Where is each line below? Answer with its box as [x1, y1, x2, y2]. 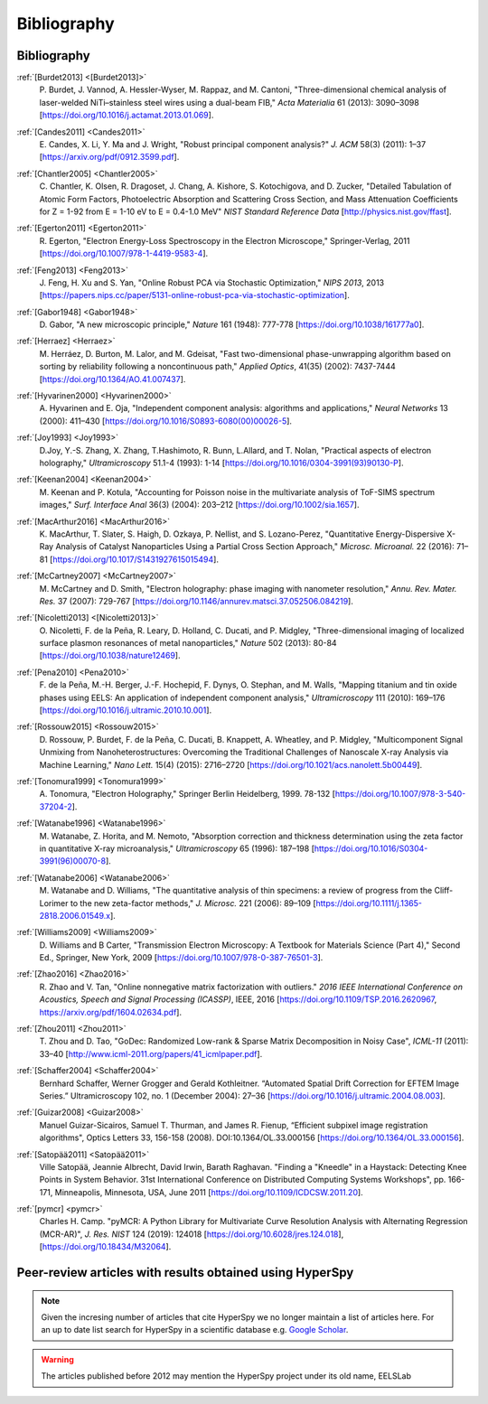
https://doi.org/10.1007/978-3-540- [334, 789, 466, 800]
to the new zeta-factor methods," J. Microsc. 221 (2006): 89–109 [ [70, 897, 316, 908]
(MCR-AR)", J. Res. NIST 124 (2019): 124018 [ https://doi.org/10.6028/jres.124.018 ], [39, 1229, 344, 1240]
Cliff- [434, 885, 454, 896]
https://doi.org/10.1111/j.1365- [315, 897, 423, 908]
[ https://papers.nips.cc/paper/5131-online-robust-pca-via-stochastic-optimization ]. [39, 290, 350, 301]
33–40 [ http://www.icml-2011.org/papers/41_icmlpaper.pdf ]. [39, 1048, 263, 1059]
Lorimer [39, 897, 69, 908]
